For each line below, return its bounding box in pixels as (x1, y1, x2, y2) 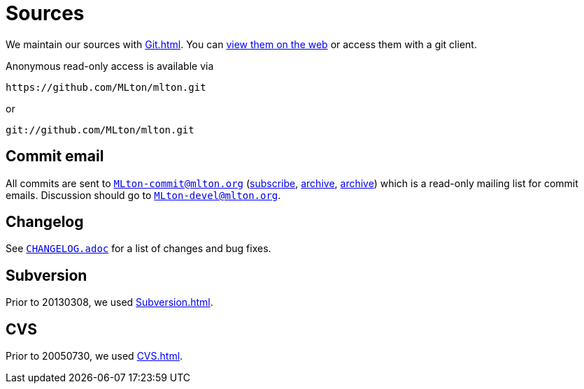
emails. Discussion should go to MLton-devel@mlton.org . (6, 189, 281, 201)
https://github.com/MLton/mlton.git (6, 81, 206, 93)
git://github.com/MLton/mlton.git (6, 124, 194, 135)
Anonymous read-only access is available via (6, 59, 214, 72)
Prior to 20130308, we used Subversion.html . (6, 296, 213, 309)
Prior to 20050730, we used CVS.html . (6, 350, 183, 362)
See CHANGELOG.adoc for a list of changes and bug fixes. (6, 242, 271, 255)
